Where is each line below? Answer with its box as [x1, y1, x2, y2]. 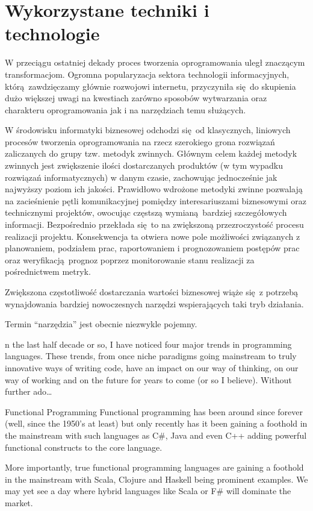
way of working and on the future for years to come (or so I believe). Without [5, 373, 292, 386]
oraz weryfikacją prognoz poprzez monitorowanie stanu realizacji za [5, 253, 255, 266]
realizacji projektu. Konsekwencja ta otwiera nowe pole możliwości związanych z [5, 230, 300, 242]
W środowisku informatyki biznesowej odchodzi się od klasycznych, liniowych [5, 124, 291, 136]
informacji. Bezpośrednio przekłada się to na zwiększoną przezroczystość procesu [5, 218, 304, 231]
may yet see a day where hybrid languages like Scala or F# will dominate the [5, 484, 291, 497]
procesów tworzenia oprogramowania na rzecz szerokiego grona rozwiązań [5, 135, 275, 148]
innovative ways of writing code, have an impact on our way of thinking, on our [5, 361, 299, 374]
